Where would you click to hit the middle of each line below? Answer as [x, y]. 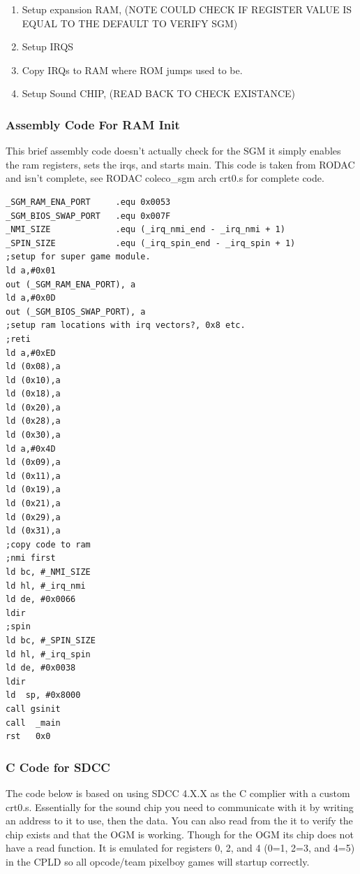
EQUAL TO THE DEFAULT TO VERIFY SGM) [130, 23]
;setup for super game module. [78, 257]
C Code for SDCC [58, 767]
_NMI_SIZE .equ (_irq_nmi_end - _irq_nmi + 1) [145, 230]
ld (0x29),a [33, 517]
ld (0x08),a [33, 367]
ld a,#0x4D [31, 449]
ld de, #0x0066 [41, 600]
